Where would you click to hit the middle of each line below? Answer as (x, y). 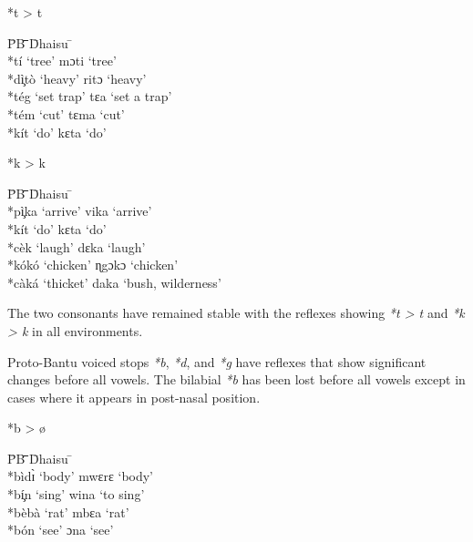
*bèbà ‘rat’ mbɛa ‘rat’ (68, 511)
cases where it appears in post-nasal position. (134, 397)
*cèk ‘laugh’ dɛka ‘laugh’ (77, 246)
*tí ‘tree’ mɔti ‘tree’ (62, 61)
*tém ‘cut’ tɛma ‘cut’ (66, 113)
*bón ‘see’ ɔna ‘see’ (61, 530)
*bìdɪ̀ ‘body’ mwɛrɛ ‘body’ (81, 476)
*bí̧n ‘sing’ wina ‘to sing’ (76, 494)
